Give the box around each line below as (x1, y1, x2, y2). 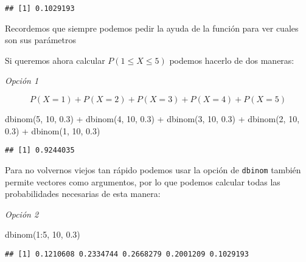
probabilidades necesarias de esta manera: (5, 187, 161, 200)
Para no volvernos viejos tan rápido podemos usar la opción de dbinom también (5, 163, 301, 176)
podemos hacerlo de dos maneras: (169, 53, 294, 66)
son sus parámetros (5, 33, 77, 46)
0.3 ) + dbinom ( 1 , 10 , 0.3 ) (5, 124, 100, 137)
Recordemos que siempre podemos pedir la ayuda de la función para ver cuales (5, 21, 299, 34)
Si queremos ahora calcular (5, 53, 105, 66)
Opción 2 (5, 207, 39, 220)
